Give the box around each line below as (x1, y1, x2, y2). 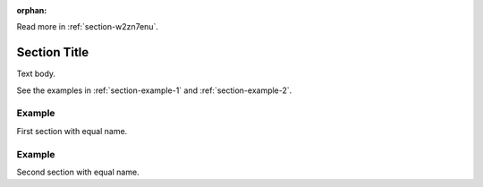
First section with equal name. (16, 125, 128, 136)
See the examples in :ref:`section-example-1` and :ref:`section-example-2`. (16, 85, 292, 96)
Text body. (16, 68, 56, 80)
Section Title (16, 45, 89, 60)
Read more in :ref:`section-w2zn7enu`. (16, 21, 158, 32)
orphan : (16, 5, 47, 15)
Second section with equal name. (16, 166, 140, 177)
